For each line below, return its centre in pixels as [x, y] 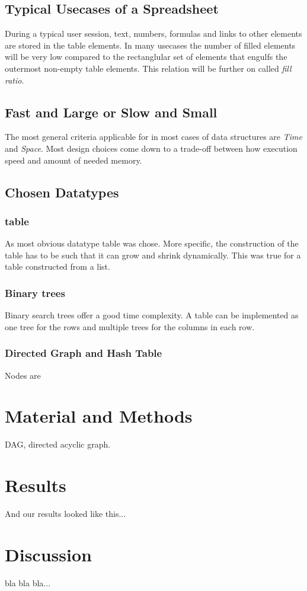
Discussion [48, 554]
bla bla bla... [28, 582]
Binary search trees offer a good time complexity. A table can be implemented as [152, 315]
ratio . [15, 80]
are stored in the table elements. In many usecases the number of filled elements [150, 45]
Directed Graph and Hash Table [84, 353]
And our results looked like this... [65, 513]
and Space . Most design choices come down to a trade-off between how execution [151, 148]
